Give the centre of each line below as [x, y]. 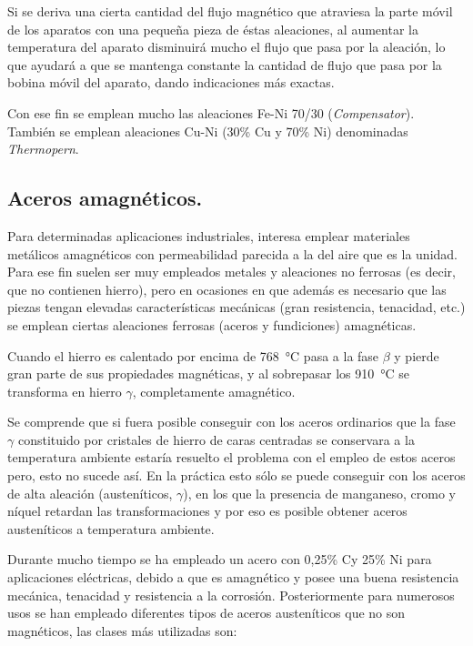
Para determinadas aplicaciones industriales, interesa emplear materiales [209, 235]
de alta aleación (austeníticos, [90, 493]
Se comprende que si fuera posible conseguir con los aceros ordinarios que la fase [231, 422]
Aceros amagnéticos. [105, 198]
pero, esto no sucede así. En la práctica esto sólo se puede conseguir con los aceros [236, 475]
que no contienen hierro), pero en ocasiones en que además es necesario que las [227, 289]
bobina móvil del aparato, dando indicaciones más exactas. [171, 82]
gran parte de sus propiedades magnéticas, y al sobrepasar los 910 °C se [208, 373]
